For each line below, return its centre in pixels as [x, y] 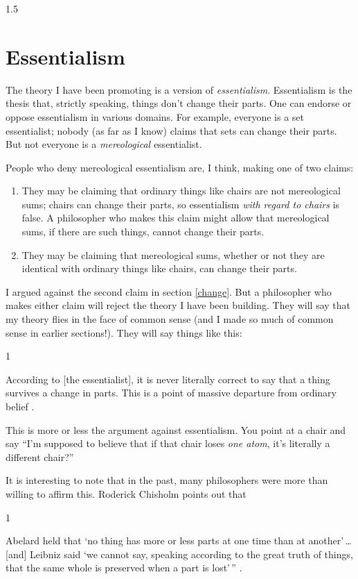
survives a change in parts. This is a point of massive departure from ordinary [171, 393]
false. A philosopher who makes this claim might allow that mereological [176, 218]
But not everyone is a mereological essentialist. [104, 144]
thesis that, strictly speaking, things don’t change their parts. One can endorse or [179, 103]
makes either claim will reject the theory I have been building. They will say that [178, 305]
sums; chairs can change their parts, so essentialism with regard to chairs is [181, 204]
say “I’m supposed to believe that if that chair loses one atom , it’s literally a [168, 443]
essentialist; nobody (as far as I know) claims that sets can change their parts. [171, 130]
